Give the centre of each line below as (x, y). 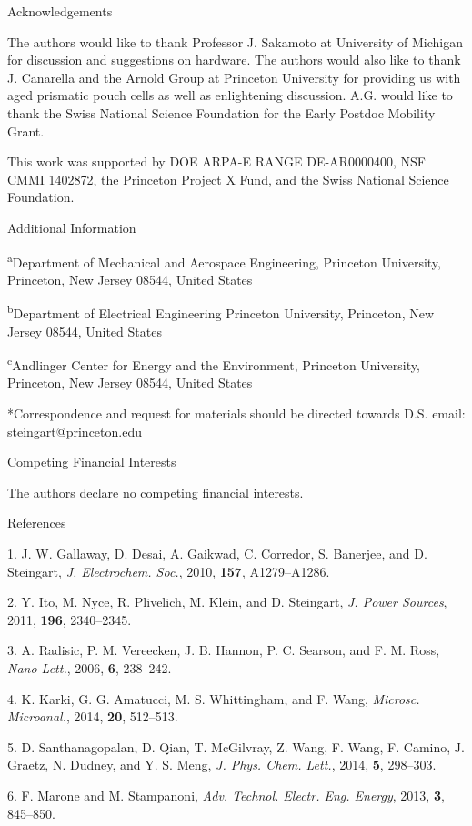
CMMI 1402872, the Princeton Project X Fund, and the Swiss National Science (228, 179)
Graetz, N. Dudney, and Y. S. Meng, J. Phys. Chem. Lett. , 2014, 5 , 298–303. (222, 765)
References (37, 523)
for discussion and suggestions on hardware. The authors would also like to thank (234, 60)
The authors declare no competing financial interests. (156, 492)
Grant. (26, 131)
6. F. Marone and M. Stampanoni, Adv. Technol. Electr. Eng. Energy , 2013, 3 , (226, 795)
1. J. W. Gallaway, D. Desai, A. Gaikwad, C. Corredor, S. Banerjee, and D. (217, 554)
